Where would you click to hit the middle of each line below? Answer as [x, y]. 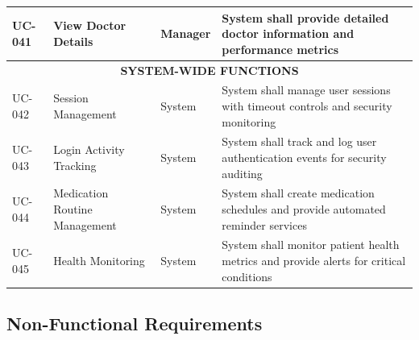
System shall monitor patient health [311, 245]
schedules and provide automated [304, 209]
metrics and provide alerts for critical [314, 261]
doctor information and [288, 33]
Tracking [75, 165]
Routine [73, 209]
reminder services [264, 224]
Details [73, 41]
